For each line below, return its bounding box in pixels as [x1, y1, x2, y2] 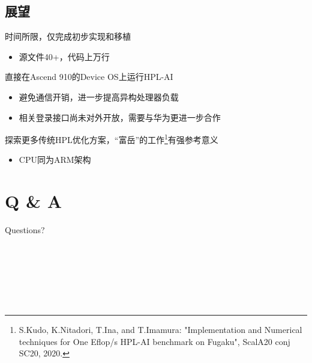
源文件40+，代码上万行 [19, 50, 110, 63]
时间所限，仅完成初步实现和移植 [5, 30, 131, 43]
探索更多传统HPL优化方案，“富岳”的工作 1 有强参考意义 [5, 132, 218, 145]
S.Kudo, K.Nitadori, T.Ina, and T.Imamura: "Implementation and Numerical [19, 323, 302, 336]
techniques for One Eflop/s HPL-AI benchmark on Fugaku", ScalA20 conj [19, 335, 290, 347]
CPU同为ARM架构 [19, 153, 91, 166]
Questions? [5, 224, 45, 236]
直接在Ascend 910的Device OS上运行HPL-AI [5, 70, 173, 83]
